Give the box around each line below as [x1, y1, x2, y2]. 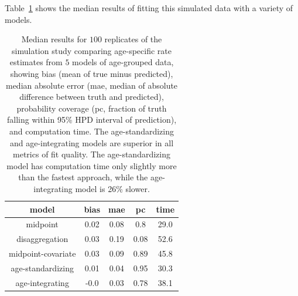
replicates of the [104, 33, 162, 45]
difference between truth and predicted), [19, 90, 164, 103]
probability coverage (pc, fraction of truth [16, 102, 167, 114]
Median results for [21, 33, 87, 45]
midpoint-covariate [9, 247, 76, 260]
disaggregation [16, 233, 68, 245]
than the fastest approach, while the [18, 171, 148, 183]
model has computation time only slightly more [6, 159, 177, 171]
